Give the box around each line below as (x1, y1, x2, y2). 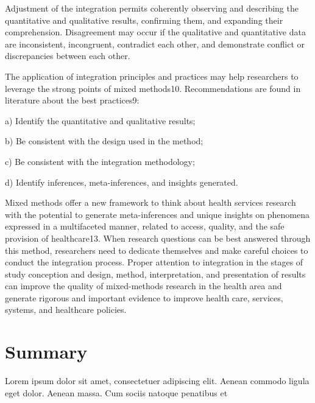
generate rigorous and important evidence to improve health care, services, (5, 291, 283, 304)
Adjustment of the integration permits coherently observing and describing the (5, 2, 299, 14)
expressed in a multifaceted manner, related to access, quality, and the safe (5, 220, 285, 233)
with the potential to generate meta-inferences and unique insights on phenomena (5, 208, 310, 220)
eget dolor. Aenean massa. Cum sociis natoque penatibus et (5, 386, 228, 399)
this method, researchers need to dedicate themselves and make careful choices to (5, 244, 308, 256)
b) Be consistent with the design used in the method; (5, 135, 204, 147)
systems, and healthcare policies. (5, 303, 127, 316)
